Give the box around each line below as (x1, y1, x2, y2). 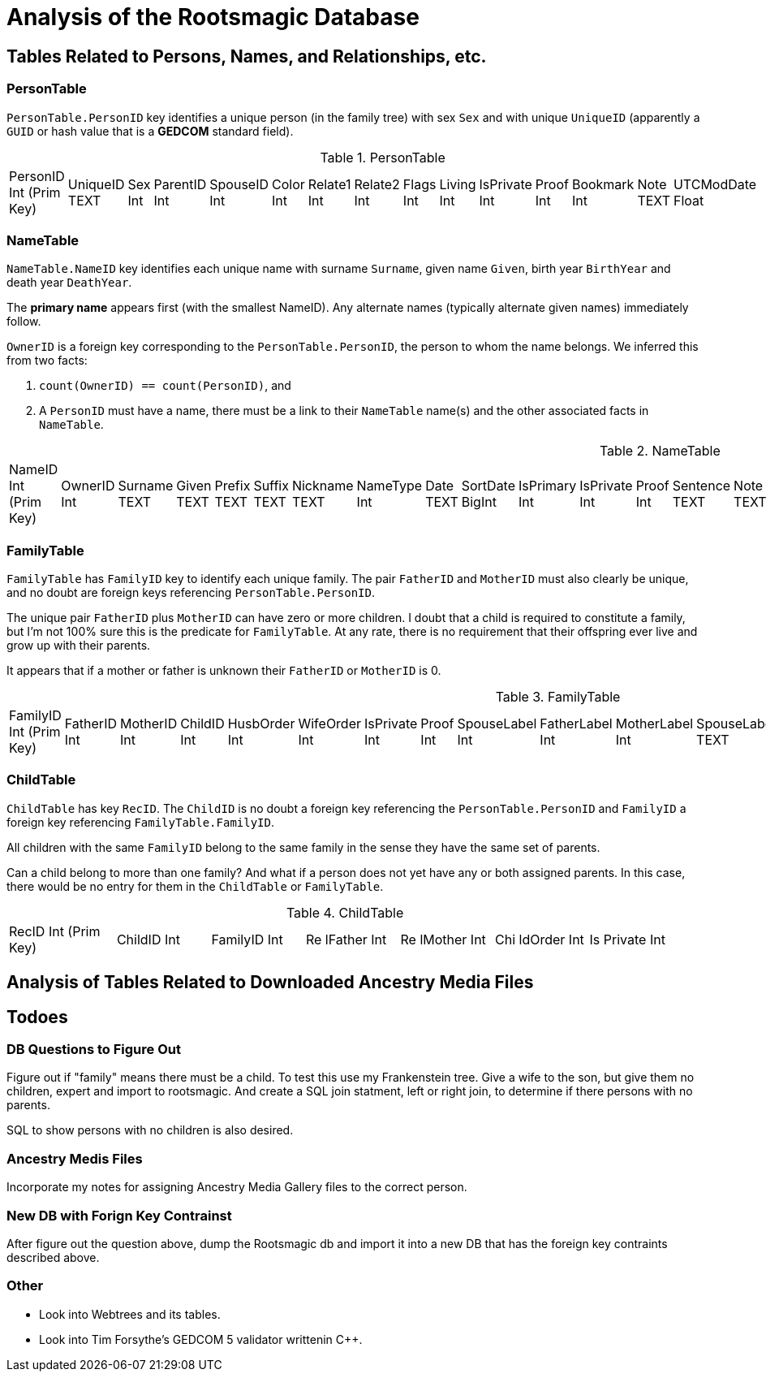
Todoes (6, 1006, 68, 1027)
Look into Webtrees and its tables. (39, 1307, 221, 1321)
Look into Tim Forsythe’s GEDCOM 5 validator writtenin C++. (39, 1332, 363, 1346)
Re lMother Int (400, 931, 486, 948)
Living (439, 175, 476, 192)
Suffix (253, 477, 289, 495)
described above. (6, 1250, 100, 1264)
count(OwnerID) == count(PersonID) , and (39, 378, 291, 393)
